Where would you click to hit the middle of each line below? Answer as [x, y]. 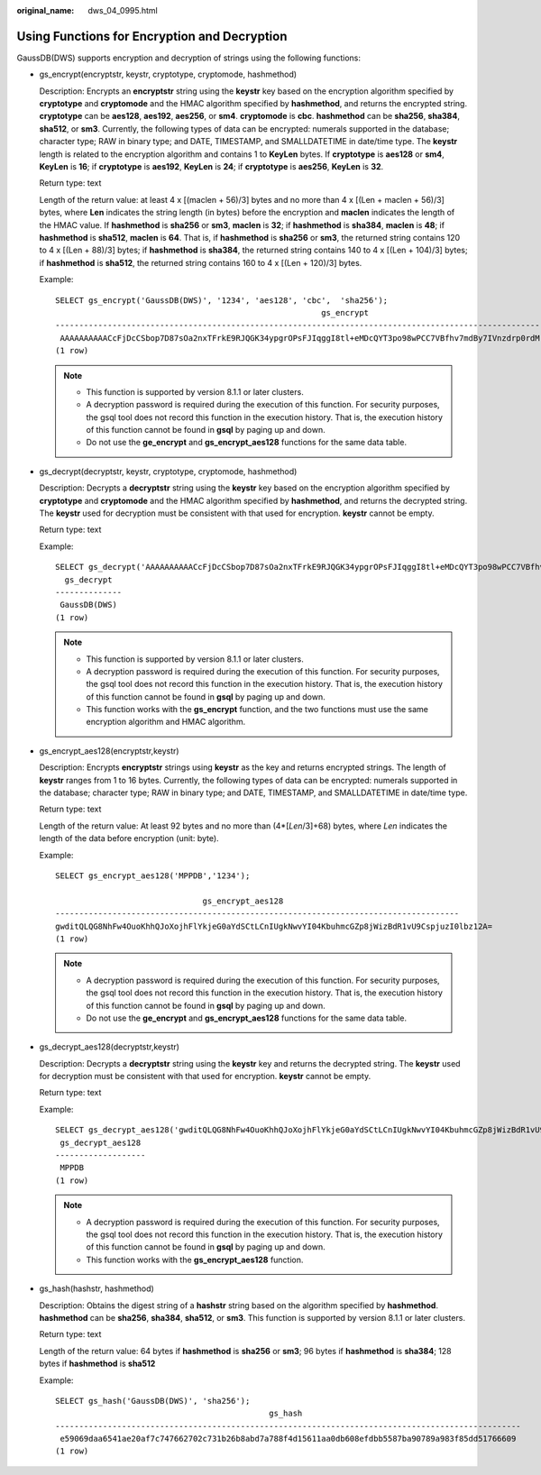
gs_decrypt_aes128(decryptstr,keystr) [110, 1047]
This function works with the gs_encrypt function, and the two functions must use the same [257, 710]
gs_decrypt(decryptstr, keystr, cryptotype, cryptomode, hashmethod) [168, 471]
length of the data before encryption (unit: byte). [129, 838]
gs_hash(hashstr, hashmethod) [97, 1288]
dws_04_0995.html [123, 10]
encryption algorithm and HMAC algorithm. [166, 722]
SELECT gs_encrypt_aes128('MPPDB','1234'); [153, 876]
